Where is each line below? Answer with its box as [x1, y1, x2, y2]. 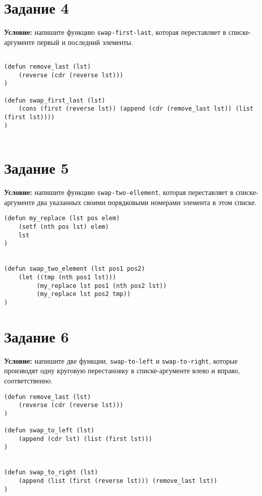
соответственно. [4, 375, 53, 385]
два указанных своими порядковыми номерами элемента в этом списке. [37, 196, 257, 207]
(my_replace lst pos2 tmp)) [36, 290, 131, 298]
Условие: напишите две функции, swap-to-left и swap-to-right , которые [4, 355, 238, 366]
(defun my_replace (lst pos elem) [4, 215, 120, 222]
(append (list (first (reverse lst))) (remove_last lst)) [18, 477, 218, 485]
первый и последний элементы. [37, 36, 133, 47]
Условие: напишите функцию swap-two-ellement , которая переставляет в [4, 187, 234, 197]
